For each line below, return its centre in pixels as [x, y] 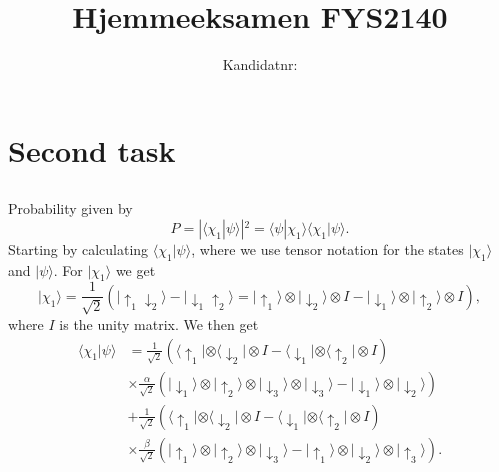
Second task [92, 149]
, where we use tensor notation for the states [327, 248]
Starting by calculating [78, 248]
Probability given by [70, 208]
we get [135, 269]
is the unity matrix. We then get [159, 323]
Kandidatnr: [260, 64]
